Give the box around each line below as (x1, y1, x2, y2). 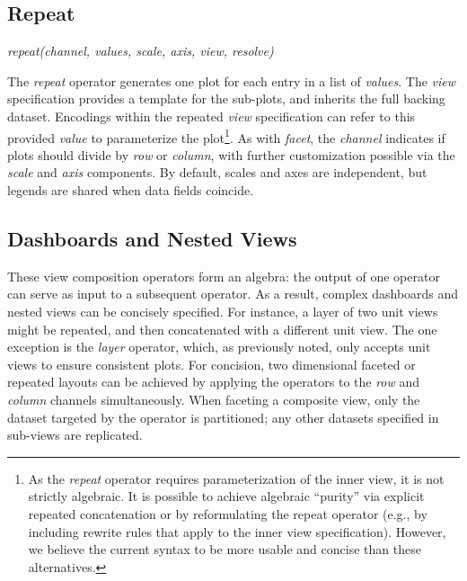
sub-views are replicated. (7, 425, 143, 444)
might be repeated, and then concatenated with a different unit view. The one (7, 319, 437, 338)
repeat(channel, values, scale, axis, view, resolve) (7, 41, 274, 60)
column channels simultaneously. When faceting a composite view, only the (7, 389, 420, 408)
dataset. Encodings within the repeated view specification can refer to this (7, 106, 416, 125)
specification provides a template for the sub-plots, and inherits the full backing (7, 89, 445, 108)
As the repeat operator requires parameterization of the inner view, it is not (28, 469, 445, 487)
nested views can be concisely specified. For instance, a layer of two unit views (7, 302, 438, 320)
